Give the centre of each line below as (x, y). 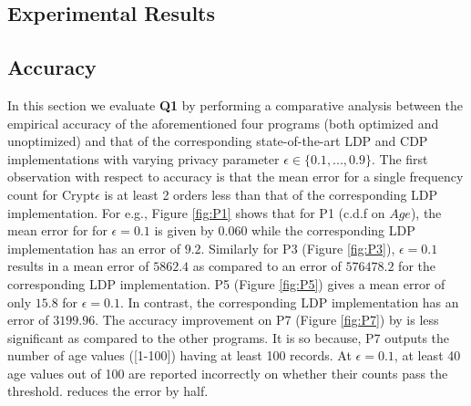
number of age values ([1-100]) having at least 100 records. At (179, 355)
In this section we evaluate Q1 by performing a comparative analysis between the (235, 104)
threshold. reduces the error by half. (108, 391)
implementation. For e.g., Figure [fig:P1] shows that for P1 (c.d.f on (196, 212)
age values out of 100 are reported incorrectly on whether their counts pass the (228, 373)
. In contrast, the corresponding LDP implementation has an (290, 302)
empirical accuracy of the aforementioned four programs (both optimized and (223, 123)
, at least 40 (427, 355)
